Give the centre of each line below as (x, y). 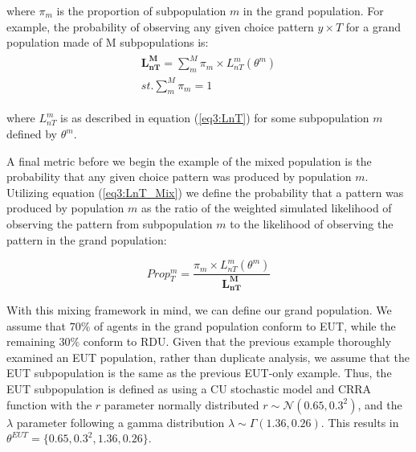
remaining (31, 341)
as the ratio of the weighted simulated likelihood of (266, 208)
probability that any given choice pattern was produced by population (179, 177)
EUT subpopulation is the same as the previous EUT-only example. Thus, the (199, 373)
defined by (32, 134)
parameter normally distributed (181, 404)
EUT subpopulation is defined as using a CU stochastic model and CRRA (189, 389)
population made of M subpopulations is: (108, 42)
